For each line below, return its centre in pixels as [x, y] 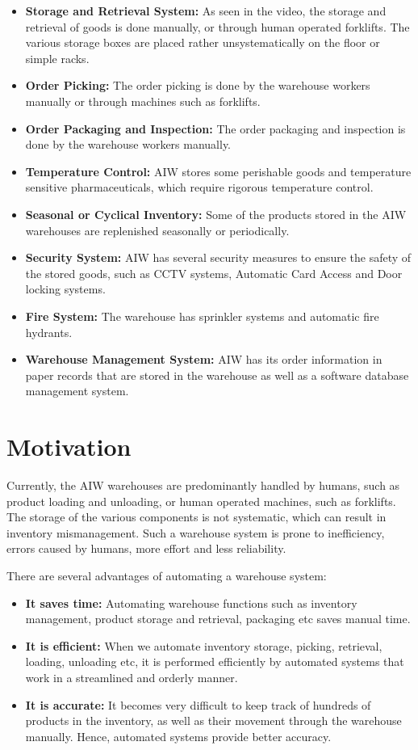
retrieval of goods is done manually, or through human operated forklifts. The [217, 26]
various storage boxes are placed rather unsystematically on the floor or [203, 42]
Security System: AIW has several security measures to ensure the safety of [218, 257]
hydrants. [49, 332]
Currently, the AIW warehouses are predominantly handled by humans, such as [203, 485]
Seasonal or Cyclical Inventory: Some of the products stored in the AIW [216, 214]
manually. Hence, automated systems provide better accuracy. [178, 736]
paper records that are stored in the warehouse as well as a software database [217, 375]
